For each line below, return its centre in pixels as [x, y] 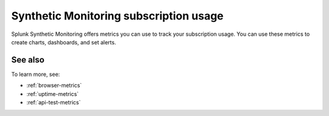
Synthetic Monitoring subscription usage [117, 16]
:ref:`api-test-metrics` [54, 103]
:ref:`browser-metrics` [54, 86]
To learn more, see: [36, 74]
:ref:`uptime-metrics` [53, 94]
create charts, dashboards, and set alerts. [64, 42]
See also [28, 60]
